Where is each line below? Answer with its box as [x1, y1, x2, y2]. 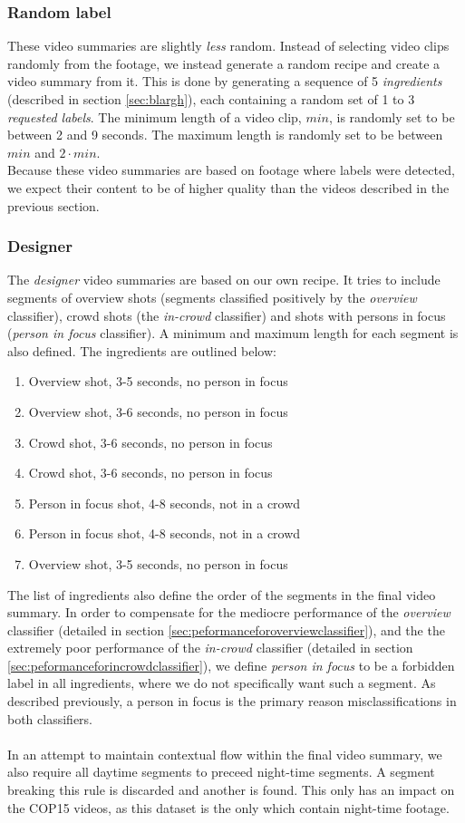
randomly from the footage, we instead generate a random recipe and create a [7, 53, 441, 73]
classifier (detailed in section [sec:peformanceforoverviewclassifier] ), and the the [7, 620, 445, 639]
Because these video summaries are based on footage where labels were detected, [7, 160, 455, 179]
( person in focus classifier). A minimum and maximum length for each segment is [7, 324, 459, 343]
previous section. [7, 196, 100, 215]
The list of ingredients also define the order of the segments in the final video [7, 585, 436, 604]
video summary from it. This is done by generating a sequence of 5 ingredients [7, 72, 442, 91]
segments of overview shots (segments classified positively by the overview [7, 287, 417, 306]
